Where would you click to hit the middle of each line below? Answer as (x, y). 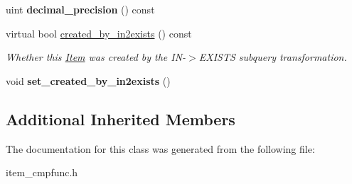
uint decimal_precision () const (80, 9)
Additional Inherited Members (121, 119)
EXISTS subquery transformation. (273, 57)
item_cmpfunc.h (42, 172)
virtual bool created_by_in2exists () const (99, 33)
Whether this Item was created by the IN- (96, 57)
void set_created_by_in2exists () (88, 80)
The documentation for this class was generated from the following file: (160, 148)
